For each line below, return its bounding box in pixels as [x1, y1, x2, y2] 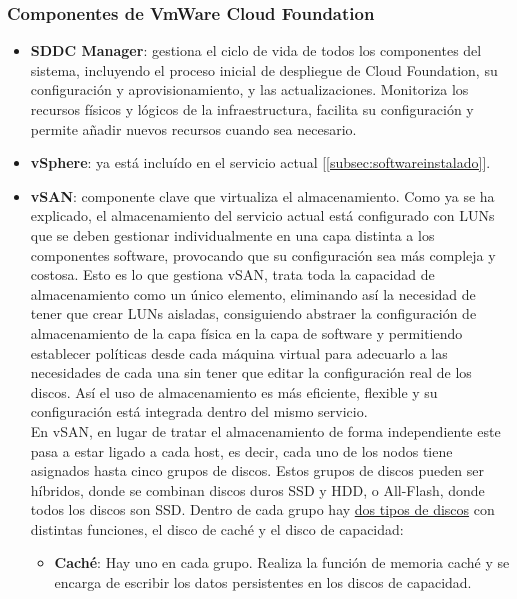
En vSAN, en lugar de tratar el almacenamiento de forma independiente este [30, 420, 501, 441]
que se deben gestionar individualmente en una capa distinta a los [30, 224, 435, 245]
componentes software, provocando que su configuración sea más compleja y [30, 244, 496, 265]
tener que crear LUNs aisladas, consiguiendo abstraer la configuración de [30, 303, 477, 324]
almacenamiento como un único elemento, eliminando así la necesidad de [30, 283, 476, 304]
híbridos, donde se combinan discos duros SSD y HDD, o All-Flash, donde [30, 479, 485, 500]
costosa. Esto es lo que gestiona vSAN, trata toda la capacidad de [30, 264, 435, 285]
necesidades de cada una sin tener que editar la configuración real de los [30, 362, 472, 383]
